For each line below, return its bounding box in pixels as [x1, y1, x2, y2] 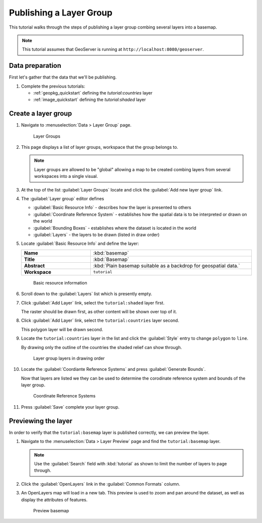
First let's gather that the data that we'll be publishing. [9, 74, 117, 80]
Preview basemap [33, 507, 69, 513]
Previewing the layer [9, 417, 73, 425]
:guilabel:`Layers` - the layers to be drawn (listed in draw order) [33, 232, 160, 238]
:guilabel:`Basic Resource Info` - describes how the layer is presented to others [33, 205, 192, 210]
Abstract [24, 262, 45, 269]
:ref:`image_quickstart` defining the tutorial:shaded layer [33, 97, 146, 103]
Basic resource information [33, 280, 87, 285]
